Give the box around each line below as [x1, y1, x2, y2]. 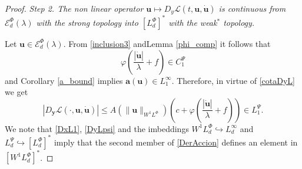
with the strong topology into [36, 16, 138, 28]
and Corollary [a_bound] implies [5, 74, 123, 86]
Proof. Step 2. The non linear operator [5, 2, 144, 14]
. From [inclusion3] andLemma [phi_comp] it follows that [63, 37, 271, 49]
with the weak [168, 16, 217, 28]
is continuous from [218, 2, 286, 14]
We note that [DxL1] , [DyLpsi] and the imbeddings [5, 122, 189, 134]
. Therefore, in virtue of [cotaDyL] [171, 74, 295, 86]
